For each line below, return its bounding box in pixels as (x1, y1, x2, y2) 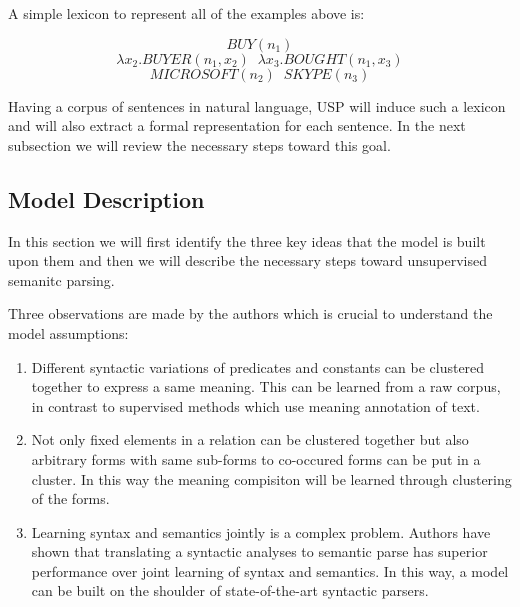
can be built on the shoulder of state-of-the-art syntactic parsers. (31, 580, 429, 601)
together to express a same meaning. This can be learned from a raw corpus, (31, 376, 501, 397)
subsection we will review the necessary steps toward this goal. (8, 134, 391, 155)
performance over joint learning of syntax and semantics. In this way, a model (31, 560, 509, 581)
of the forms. (31, 488, 110, 509)
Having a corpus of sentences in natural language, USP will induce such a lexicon (8, 95, 506, 116)
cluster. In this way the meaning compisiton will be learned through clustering (31, 468, 512, 489)
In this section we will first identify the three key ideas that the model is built (8, 230, 486, 251)
